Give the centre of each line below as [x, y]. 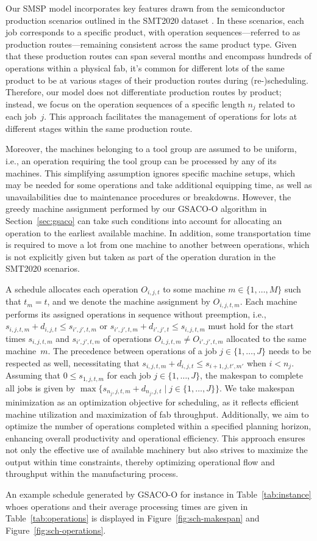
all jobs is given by [41, 387]
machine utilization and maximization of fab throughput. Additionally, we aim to [157, 414]
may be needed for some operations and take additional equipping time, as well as [159, 185]
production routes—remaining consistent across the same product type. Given [151, 44]
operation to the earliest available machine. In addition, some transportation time [158, 232]
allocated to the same [266, 338]
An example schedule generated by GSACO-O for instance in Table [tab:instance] [158, 494]
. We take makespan [257, 387]
